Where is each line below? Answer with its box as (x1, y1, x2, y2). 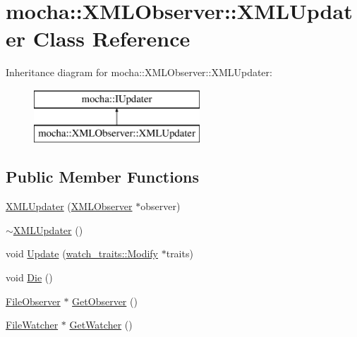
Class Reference (32, 24, 190, 53)
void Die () (6, 270, 53, 285)
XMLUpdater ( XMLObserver (6, 199, 133, 214)
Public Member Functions (6, 166, 199, 188)
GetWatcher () (69, 317, 133, 332)
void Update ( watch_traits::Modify (6, 246, 159, 261)
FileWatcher (6, 317, 59, 332)
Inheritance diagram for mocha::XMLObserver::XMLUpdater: (6, 65, 272, 80)
